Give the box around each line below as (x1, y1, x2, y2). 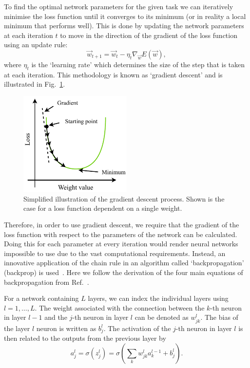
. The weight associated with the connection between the (35, 302, 205, 313)
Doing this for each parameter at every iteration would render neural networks (4, 239, 238, 249)
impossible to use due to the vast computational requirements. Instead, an (4, 248, 226, 258)
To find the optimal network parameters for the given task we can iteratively (4, 1, 233, 11)
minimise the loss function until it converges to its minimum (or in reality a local (4, 11, 246, 21)
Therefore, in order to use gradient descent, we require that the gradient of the (4, 220, 239, 230)
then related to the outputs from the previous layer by (4, 333, 166, 343)
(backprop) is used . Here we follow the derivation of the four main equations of (4, 267, 243, 277)
